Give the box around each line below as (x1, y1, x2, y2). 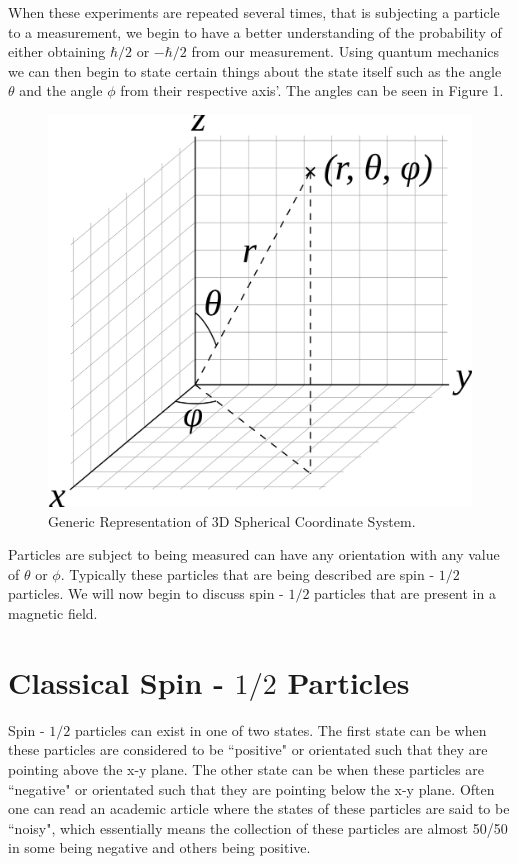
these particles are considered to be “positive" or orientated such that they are (8, 739, 488, 760)
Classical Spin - (8, 661, 224, 702)
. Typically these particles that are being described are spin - (60, 563, 435, 584)
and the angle (19, 80, 103, 101)
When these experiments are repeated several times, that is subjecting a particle (8, 2, 500, 22)
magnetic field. (8, 603, 98, 624)
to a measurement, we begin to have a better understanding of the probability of (8, 21, 502, 42)
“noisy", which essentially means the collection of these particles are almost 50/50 (8, 817, 508, 838)
